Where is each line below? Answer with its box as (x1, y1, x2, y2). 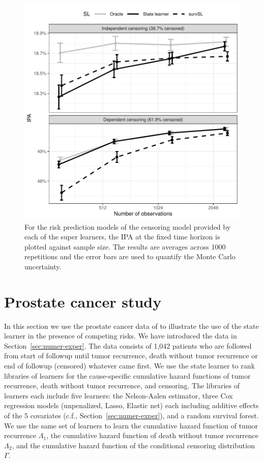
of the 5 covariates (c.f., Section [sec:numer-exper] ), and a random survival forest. (4, 410, 259, 421)
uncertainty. (24, 261, 62, 271)
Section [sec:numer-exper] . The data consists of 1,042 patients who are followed (4, 340, 252, 351)
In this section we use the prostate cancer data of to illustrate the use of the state (4, 320, 259, 331)
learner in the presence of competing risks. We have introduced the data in (4, 330, 237, 341)
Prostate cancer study (4, 291, 162, 312)
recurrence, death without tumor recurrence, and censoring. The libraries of (4, 380, 240, 391)
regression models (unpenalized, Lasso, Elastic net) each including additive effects (4, 400, 259, 411)
